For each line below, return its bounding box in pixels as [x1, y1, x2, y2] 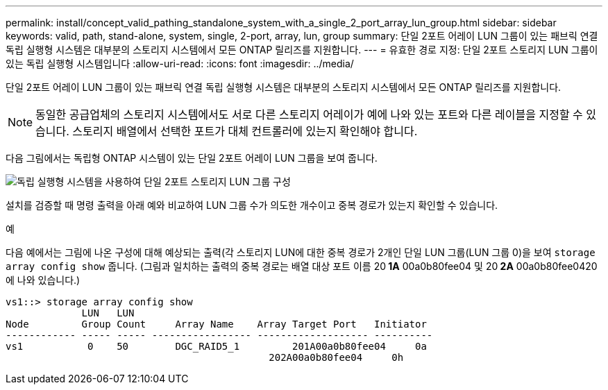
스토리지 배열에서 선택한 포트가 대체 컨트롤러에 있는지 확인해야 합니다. [72, 124, 418, 138]
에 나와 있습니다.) [6, 274, 81, 286]
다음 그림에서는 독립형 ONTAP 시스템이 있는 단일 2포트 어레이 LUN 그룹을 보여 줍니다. [6, 152, 378, 164]
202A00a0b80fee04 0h [269, 352, 404, 363]
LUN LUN [81, 307, 135, 319]
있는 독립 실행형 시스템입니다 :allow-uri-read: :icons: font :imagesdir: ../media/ [6, 58, 354, 69]
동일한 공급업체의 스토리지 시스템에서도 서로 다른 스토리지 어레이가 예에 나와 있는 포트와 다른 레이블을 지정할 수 [35, 108, 583, 121]
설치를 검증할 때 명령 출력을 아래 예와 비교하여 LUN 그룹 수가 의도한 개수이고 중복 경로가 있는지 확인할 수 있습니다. [6, 199, 498, 211]
